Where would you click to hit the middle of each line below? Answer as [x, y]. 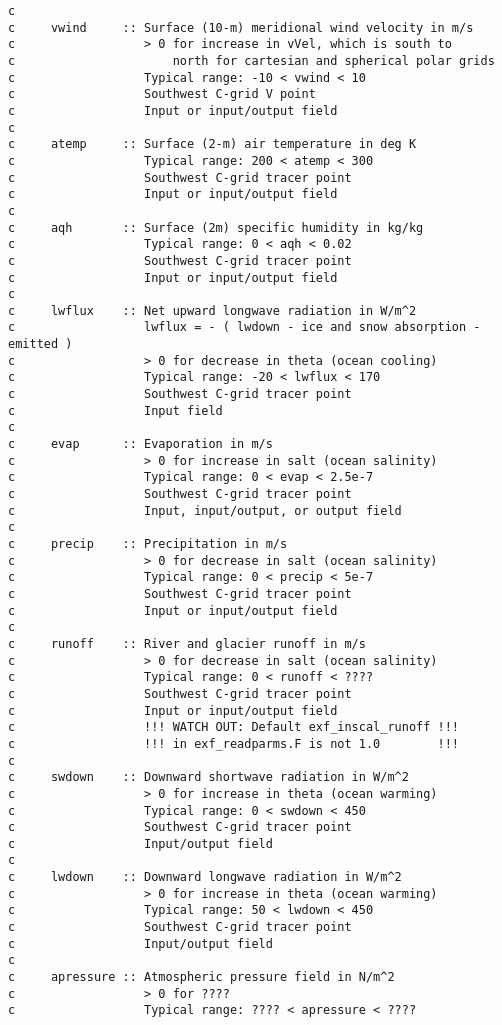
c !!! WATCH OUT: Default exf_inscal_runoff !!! [234, 727]
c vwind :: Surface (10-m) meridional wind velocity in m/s [241, 27]
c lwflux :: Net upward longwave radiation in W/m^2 [212, 310]
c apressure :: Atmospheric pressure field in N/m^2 [201, 977]
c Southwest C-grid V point [162, 94]
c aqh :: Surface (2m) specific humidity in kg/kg [216, 227]
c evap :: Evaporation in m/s [140, 444]
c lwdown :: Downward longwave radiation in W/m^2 [205, 877]
